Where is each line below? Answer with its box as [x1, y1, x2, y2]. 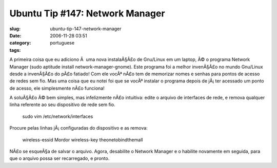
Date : [9, 32, 22, 38]
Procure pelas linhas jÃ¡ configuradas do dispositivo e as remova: [9, 125, 148, 131]
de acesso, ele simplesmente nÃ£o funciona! [9, 85, 105, 91]
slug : [9, 26, 21, 32]
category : [9, 40, 31, 46]
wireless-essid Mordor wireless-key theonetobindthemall [22, 136, 143, 143]
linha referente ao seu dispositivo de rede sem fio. [9, 101, 115, 108]
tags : [9, 47, 21, 53]
